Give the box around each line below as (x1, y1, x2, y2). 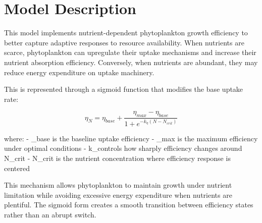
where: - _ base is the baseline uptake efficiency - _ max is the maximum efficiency (4, 133, 258, 143)
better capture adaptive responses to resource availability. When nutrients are (4, 37, 244, 47)
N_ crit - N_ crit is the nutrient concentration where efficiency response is (4, 152, 231, 163)
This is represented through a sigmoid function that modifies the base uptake (4, 84, 243, 94)
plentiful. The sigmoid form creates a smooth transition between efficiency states (4, 199, 253, 210)
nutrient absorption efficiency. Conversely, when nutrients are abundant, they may (4, 57, 258, 67)
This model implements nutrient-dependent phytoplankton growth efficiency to (4, 27, 248, 38)
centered (4, 162, 30, 173)
